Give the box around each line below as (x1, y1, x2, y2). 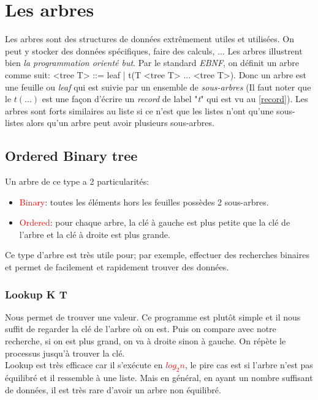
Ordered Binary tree (5, 146, 138, 165)
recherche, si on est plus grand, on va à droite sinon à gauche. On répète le (5, 335, 286, 347)
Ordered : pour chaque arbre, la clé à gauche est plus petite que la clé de (19, 216, 290, 229)
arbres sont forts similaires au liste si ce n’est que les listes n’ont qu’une (5, 104, 274, 117)
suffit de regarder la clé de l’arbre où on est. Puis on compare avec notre (5, 322, 276, 335)
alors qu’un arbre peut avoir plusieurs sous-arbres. (26, 116, 214, 129)
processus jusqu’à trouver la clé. (5, 346, 125, 359)
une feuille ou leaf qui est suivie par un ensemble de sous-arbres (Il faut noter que (5, 80, 311, 93)
